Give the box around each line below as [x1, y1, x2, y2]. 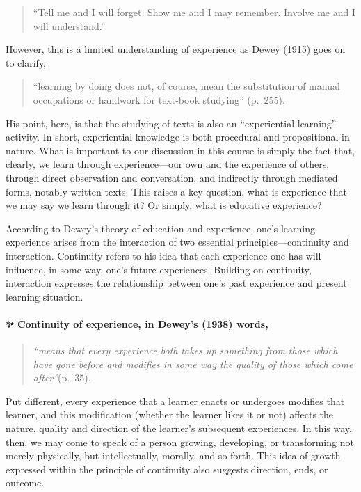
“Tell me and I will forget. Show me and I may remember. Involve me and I [33, 5, 356, 19]
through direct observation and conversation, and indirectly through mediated [6, 170, 338, 184]
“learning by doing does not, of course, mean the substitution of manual [33, 79, 340, 93]
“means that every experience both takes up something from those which [33, 343, 338, 358]
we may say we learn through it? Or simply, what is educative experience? [6, 198, 322, 212]
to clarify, [6, 55, 47, 70]
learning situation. [6, 289, 83, 303]
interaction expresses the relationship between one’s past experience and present [6, 276, 347, 290]
